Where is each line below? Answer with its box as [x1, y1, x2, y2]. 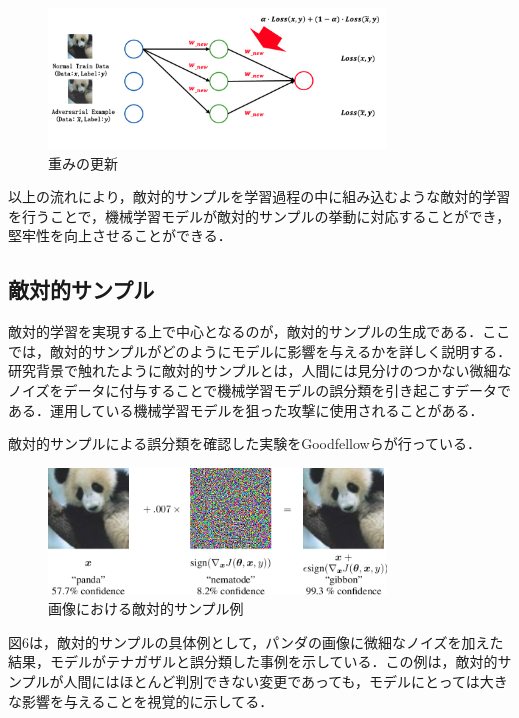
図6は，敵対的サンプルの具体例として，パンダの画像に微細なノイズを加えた [8, 631, 504, 652]
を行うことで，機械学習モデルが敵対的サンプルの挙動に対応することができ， [8, 205, 511, 226]
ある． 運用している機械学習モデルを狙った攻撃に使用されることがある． [8, 399, 484, 420]
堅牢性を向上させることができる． [8, 225, 232, 246]
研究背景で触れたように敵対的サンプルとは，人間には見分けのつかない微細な [8, 360, 512, 381]
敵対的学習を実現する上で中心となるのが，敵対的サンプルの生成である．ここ [8, 321, 511, 342]
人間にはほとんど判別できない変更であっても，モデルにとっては [63, 671, 480, 692]
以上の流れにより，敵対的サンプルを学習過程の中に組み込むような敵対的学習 [8, 186, 511, 207]
